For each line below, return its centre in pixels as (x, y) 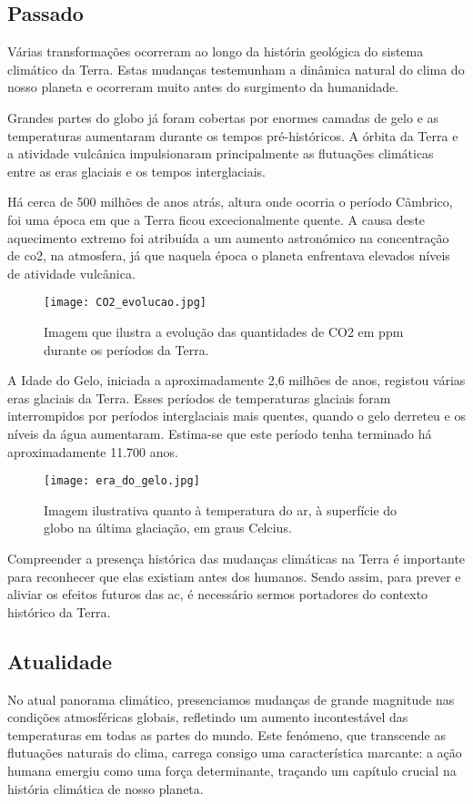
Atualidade (60, 661)
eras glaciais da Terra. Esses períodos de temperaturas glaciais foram (199, 397)
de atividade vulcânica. (71, 273)
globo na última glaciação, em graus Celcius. (168, 528)
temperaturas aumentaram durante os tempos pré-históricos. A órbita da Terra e (233, 135)
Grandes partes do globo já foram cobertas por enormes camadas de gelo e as (223, 117)
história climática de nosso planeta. (106, 788)
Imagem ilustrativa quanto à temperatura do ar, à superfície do (221, 509)
